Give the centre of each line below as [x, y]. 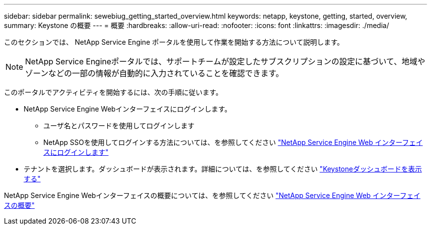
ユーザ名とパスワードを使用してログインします [119, 126]
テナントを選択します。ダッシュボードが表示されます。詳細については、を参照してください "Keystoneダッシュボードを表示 [223, 169]
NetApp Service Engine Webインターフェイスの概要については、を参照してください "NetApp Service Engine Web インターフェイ [212, 195]
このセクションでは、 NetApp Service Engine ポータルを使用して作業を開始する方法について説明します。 [174, 42]
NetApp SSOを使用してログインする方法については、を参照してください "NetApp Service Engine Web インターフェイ [233, 142]
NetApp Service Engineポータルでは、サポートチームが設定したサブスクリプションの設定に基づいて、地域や [225, 61]
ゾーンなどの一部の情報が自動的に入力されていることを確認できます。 [154, 73]
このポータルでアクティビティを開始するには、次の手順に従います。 [113, 92]
